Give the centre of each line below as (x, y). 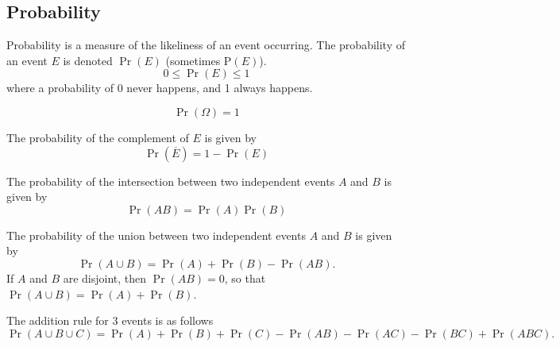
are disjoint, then (105, 278)
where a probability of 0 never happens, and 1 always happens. (160, 88)
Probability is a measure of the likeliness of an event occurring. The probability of (206, 45)
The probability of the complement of (98, 137)
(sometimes (193, 60)
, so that (245, 278)
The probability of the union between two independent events (156, 235)
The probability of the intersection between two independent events (171, 181)
